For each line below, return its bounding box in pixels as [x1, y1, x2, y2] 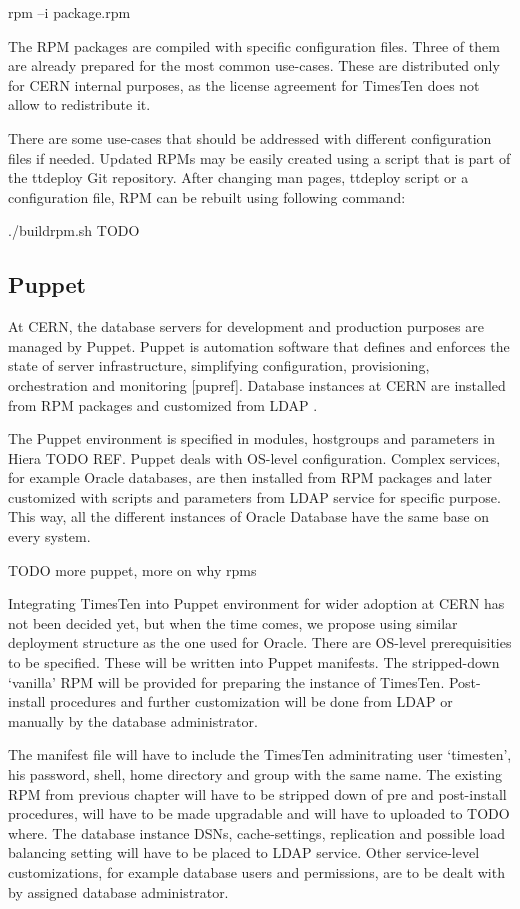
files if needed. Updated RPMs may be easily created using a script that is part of [8, 147, 511, 168]
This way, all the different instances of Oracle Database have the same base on [8, 506, 489, 527]
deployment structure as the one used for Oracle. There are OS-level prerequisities [8, 632, 512, 653]
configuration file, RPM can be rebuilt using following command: [8, 186, 406, 207]
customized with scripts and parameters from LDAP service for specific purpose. [8, 486, 501, 507]
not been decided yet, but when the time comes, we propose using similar [8, 612, 458, 633]
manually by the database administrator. [8, 710, 258, 731]
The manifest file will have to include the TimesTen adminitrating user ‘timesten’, [8, 744, 512, 765]
